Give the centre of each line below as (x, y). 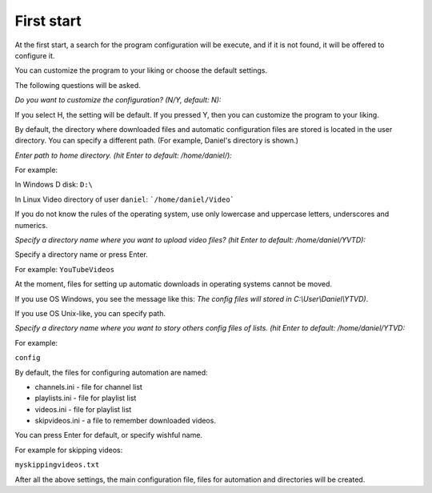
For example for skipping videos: (69, 450)
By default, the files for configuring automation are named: (111, 372)
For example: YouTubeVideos (65, 269)
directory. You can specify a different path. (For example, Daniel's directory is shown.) (157, 141)
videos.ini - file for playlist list (83, 409)
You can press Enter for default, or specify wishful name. (109, 435)
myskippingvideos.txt (57, 465)
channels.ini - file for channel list (89, 387)
